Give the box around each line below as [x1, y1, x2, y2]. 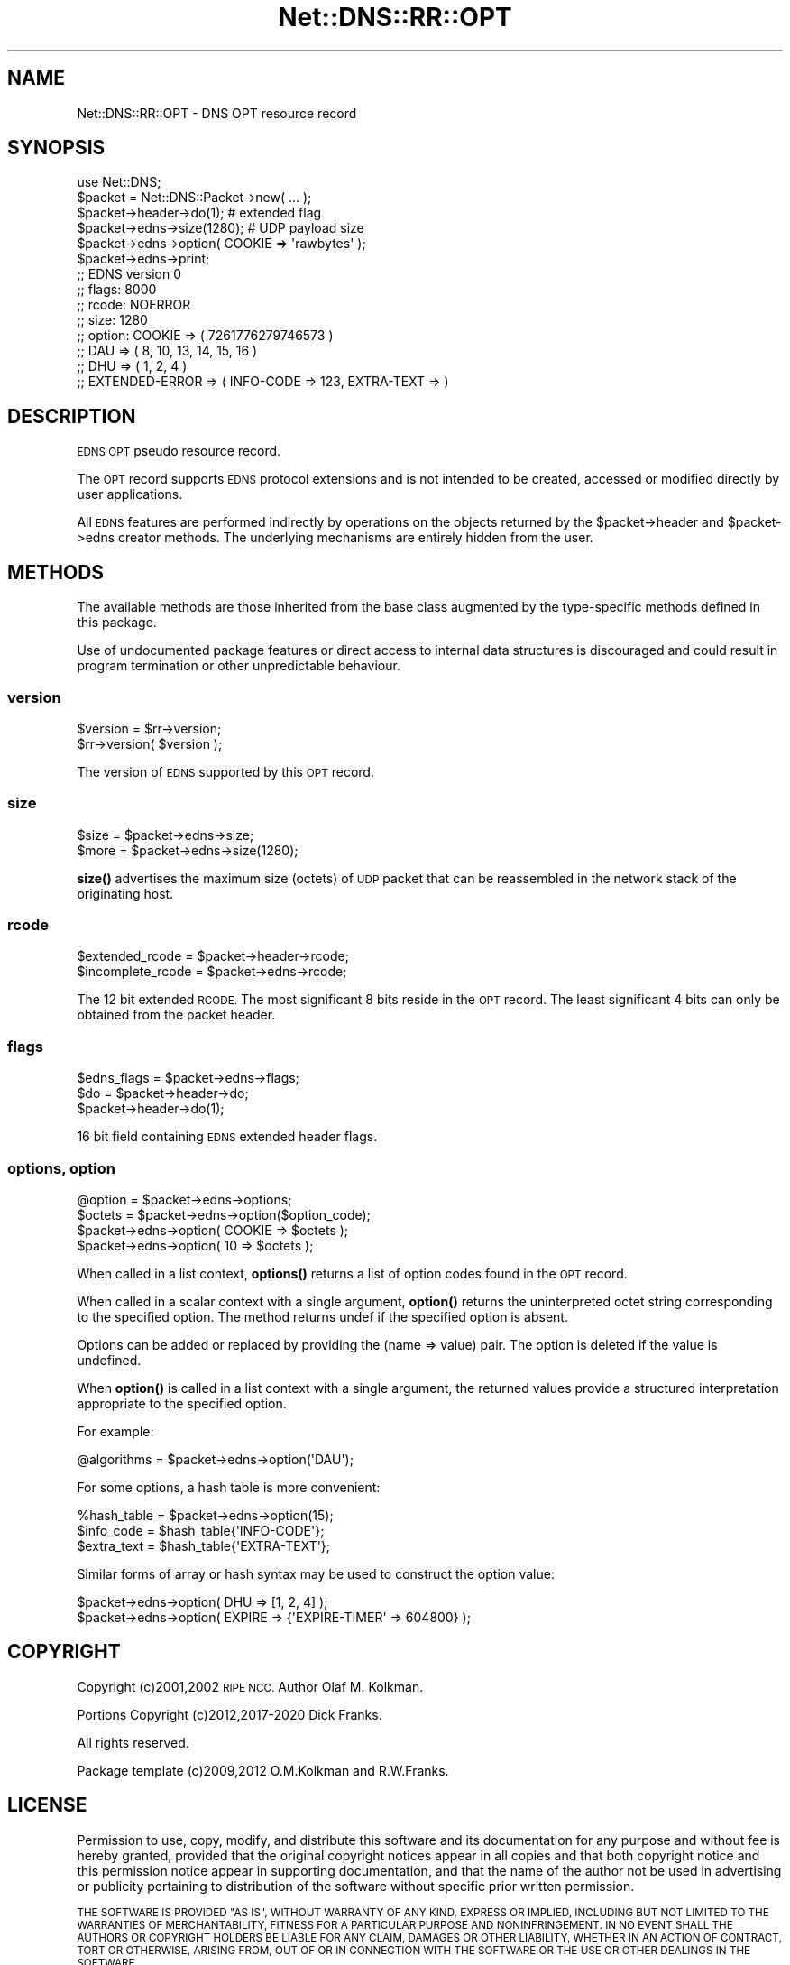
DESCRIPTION [7, 404, 136, 428]
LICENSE [7, 1794, 87, 1817]
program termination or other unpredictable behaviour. [77, 658, 400, 674]
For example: [77, 1423, 154, 1439]
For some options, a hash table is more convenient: [77, 1479, 381, 1495]
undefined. [77, 1352, 142, 1368]
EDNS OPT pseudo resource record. [77, 443, 281, 459]
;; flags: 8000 [77, 281, 157, 298]
